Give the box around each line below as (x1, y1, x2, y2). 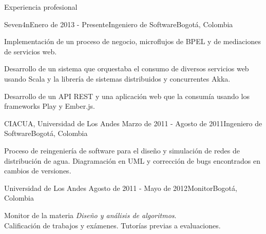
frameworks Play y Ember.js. (4, 101, 95, 111)
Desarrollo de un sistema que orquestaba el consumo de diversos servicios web (4, 63, 249, 74)
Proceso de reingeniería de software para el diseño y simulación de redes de (4, 145, 240, 155)
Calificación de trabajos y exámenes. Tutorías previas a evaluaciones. (4, 220, 221, 230)
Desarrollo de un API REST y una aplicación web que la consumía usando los (4, 90, 250, 101)
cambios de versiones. (4, 165, 71, 176)
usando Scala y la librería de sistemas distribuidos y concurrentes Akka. (4, 73, 231, 84)
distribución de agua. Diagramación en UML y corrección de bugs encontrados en (4, 155, 260, 166)
